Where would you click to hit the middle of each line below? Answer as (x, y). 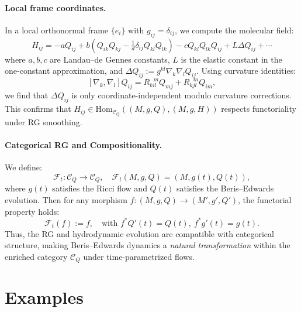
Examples (44, 297)
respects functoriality (259, 109)
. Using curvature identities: (246, 71)
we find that (27, 95)
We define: (23, 167)
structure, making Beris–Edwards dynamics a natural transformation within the (148, 245)
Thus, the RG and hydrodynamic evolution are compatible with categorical (139, 233)
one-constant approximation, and (64, 71)
